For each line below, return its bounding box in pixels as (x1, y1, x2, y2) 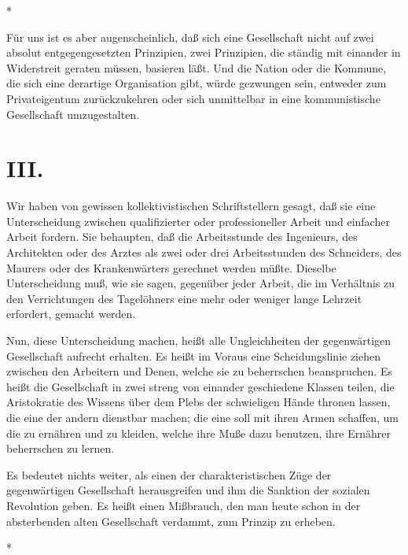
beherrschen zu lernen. (6, 440, 115, 457)
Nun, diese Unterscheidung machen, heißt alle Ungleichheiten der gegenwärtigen (6, 332, 391, 349)
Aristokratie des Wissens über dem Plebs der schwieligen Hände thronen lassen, (6, 394, 391, 410)
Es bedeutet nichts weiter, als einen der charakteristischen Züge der (6, 466, 332, 483)
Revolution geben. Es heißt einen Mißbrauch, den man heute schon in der (6, 497, 361, 513)
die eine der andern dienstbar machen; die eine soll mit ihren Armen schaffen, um (6, 409, 399, 425)
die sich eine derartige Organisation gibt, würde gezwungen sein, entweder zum (6, 75, 387, 91)
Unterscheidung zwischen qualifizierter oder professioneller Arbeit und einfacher (6, 213, 390, 229)
